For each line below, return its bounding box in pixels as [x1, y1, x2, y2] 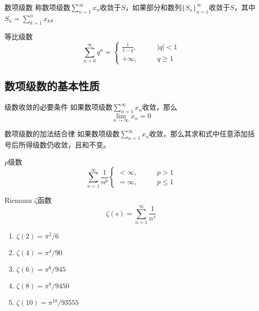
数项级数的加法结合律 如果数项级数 [5, 128, 120, 139]
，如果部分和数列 [125, 2, 182, 12]
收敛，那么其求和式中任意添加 [149, 128, 248, 139]
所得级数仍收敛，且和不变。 [18, 139, 110, 150]
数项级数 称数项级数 [5, 2, 70, 12]
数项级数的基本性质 [5, 78, 100, 94]
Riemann [5, 195, 32, 205]
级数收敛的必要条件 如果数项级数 [5, 102, 113, 112]
